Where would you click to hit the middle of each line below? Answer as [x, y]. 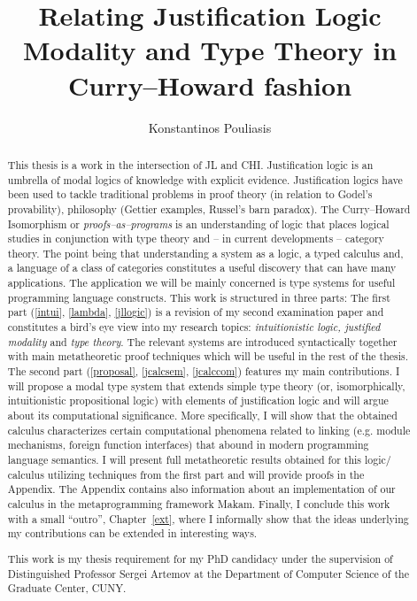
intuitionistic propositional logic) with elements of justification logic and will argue [198, 401]
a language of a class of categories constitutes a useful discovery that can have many [202, 268]
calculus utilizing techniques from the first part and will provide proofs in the [186, 474]
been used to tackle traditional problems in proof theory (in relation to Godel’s [190, 194]
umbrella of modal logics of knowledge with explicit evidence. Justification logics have [205, 179]
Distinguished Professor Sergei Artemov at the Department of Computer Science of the [208, 573]
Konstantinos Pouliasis [210, 127]
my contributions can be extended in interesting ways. [132, 533]
